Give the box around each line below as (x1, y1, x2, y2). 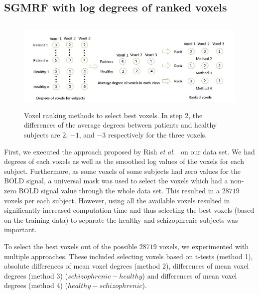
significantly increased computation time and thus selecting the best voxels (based (4, 205, 255, 215)
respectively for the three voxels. (108, 130, 207, 140)
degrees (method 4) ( (4, 280, 68, 291)
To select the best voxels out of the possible (4, 241, 137, 251)
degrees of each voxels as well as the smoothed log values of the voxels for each (4, 156, 244, 166)
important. (4, 224, 37, 235)
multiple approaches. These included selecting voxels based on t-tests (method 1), (4, 251, 253, 261)
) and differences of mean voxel (142, 270, 237, 281)
